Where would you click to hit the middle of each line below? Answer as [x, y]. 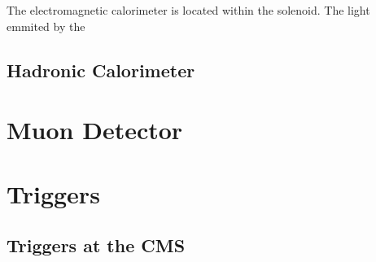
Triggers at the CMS [96, 245]
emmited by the [46, 26]
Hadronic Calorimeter [101, 70]
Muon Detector [95, 130]
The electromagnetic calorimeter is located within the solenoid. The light [188, 10]
